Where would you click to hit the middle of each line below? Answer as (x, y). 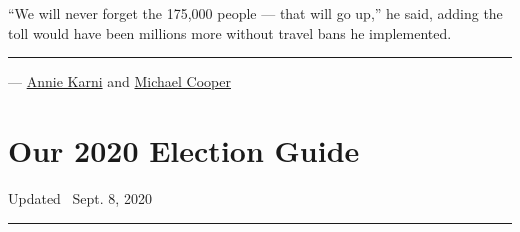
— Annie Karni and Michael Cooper (119, 81)
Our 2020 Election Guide (184, 149)
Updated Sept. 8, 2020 (80, 197)
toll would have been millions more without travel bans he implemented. (230, 32)
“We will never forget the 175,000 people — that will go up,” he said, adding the (255, 13)
